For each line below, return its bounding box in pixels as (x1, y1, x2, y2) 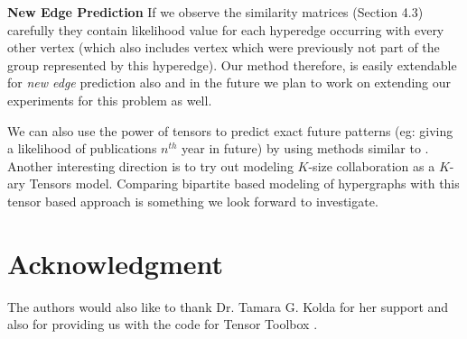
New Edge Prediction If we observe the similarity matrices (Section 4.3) (7, 3, 424, 21)
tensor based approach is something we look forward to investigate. (7, 191, 378, 210)
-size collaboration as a (308, 156, 435, 175)
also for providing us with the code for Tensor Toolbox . (7, 315, 318, 334)
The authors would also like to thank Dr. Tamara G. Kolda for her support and (7, 297, 449, 316)
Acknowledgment (7, 244, 223, 281)
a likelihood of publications (7, 139, 157, 158)
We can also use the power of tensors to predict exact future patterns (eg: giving (7, 121, 453, 140)
